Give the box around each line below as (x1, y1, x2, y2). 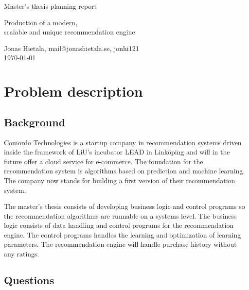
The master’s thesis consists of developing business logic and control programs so (4, 201, 245, 211)
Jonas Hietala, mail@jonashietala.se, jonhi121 (4, 43, 139, 53)
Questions (4, 273, 54, 288)
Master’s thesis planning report (4, 1, 97, 11)
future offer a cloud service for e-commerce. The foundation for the (4, 156, 203, 166)
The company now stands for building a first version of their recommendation (4, 175, 235, 185)
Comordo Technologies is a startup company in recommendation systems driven (4, 137, 242, 147)
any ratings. (4, 249, 39, 259)
